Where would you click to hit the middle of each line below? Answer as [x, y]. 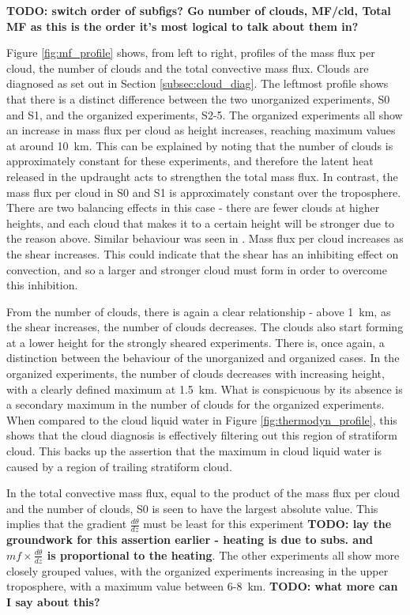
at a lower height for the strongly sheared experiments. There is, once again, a [196, 342]
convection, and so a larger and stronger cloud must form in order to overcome [197, 269]
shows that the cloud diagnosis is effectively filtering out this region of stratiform [202, 435]
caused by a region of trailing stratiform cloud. [119, 466]
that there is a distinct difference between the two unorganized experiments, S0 [198, 98]
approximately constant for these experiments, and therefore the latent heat [190, 161]
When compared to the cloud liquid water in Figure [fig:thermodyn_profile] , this [202, 419]
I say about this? [53, 601]
